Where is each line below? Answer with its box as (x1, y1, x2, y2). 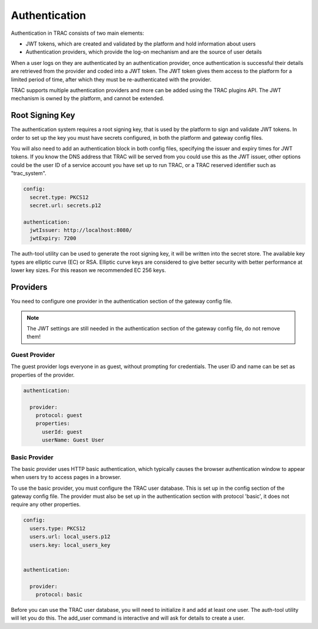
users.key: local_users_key (29, 542, 111, 548)
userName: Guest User (42, 437, 104, 444)
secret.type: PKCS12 (29, 194, 89, 201)
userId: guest (42, 428, 82, 435)
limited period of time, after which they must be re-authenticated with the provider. (11, 76, 212, 83)
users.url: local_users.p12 (29, 533, 111, 540)
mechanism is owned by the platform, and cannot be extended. (11, 95, 164, 102)
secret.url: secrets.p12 (29, 202, 101, 209)
